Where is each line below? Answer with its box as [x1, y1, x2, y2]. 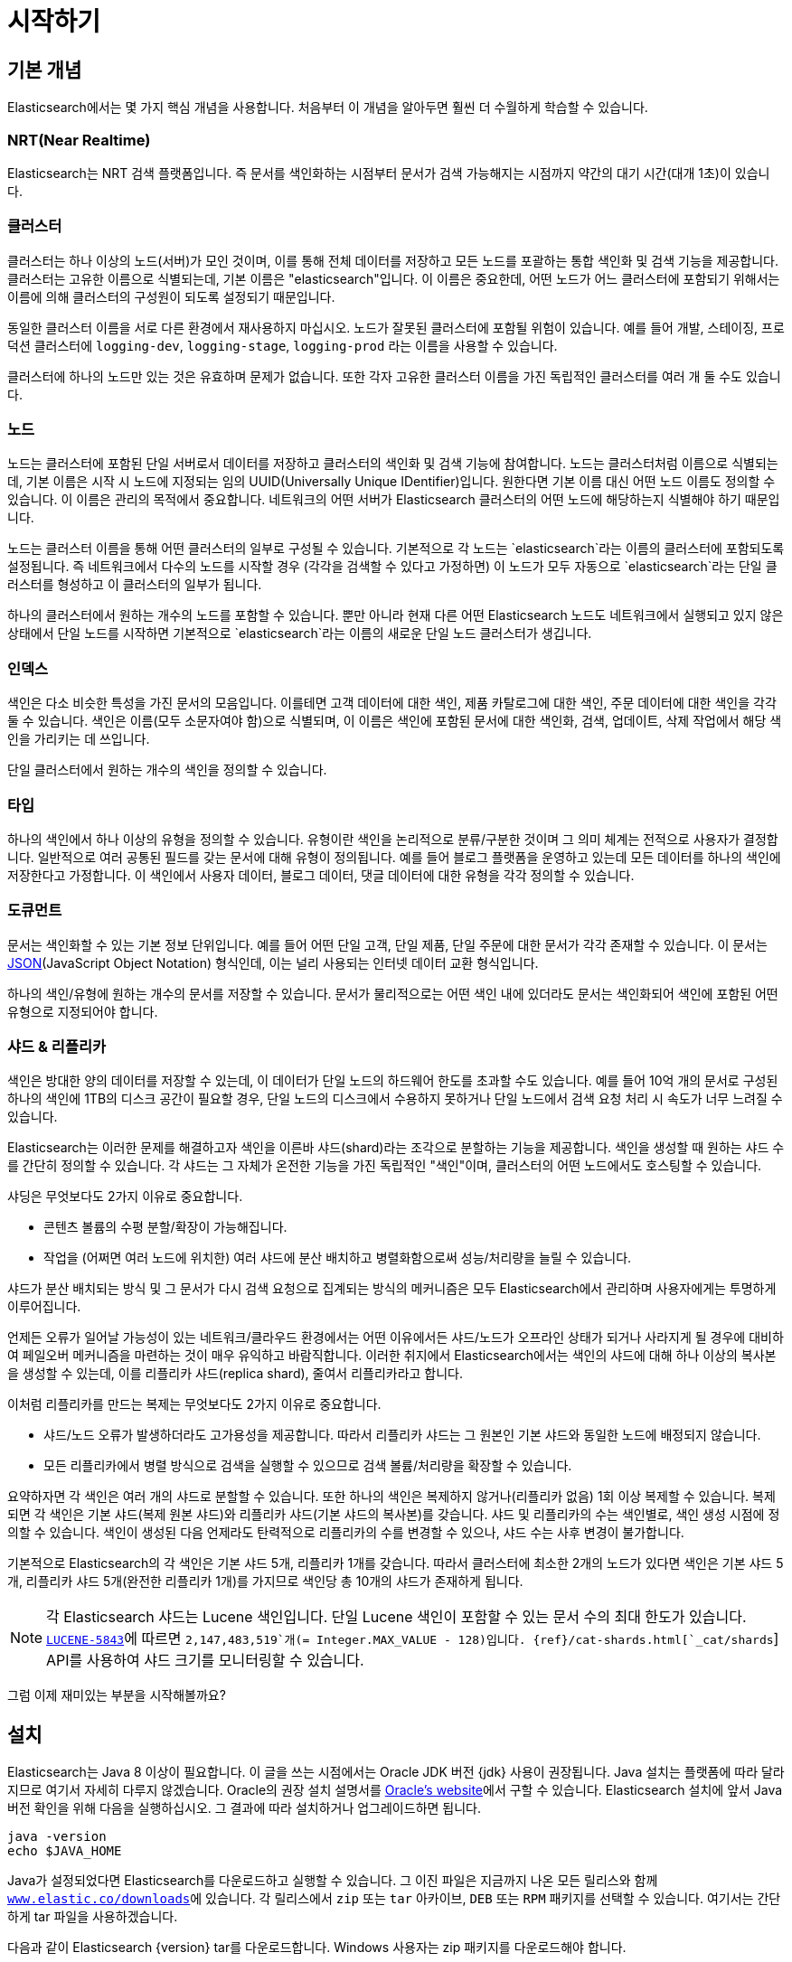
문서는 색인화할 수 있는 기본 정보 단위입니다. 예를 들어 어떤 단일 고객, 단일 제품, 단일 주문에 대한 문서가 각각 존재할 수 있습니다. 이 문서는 [7, 936, 768, 953]
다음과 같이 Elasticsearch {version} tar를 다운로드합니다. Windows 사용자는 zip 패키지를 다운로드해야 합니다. [7, 1939, 627, 1956]
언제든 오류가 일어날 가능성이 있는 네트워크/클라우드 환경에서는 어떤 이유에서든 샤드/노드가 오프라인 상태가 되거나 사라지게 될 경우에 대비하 [7, 1329, 784, 1346]
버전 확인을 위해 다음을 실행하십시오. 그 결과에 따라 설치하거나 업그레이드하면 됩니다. [7, 1800, 481, 1816]
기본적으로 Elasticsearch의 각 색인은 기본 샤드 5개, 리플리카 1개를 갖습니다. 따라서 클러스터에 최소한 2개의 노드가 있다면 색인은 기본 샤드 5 [7, 1555, 784, 1572]
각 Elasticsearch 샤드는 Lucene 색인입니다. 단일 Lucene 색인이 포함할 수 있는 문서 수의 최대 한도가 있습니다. [46, 1608, 747, 1627]
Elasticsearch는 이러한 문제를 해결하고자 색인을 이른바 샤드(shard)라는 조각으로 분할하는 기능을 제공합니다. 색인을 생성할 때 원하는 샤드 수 [7, 1140, 785, 1156]
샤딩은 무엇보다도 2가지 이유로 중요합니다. [7, 1188, 243, 1205]
